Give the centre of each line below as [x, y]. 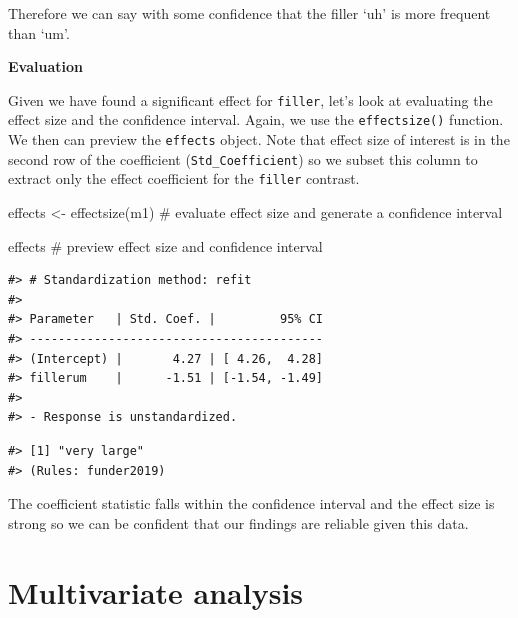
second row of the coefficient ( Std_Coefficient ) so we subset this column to [243, 158]
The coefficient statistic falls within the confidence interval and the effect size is [251, 503]
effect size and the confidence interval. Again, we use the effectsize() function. [256, 119]
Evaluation [45, 66]
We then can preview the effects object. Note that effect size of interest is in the [259, 139]
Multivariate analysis [156, 591]
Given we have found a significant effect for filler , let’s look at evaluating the [250, 99]
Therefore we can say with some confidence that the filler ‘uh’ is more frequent [249, 13]
